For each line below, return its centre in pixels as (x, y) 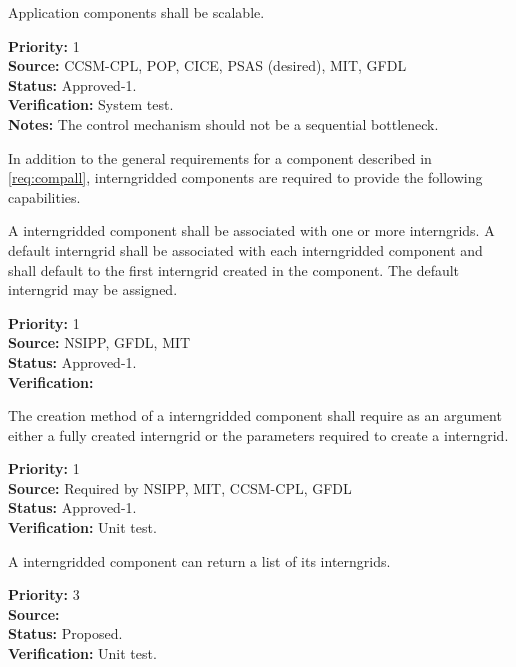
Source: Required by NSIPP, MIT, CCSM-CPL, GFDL (180, 487)
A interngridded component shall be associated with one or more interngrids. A (251, 230)
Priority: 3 (44, 594)
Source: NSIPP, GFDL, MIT (99, 342)
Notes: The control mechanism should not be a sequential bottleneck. (223, 123)
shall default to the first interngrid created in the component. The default (234, 269)
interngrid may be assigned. (93, 289)
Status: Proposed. (65, 633)
